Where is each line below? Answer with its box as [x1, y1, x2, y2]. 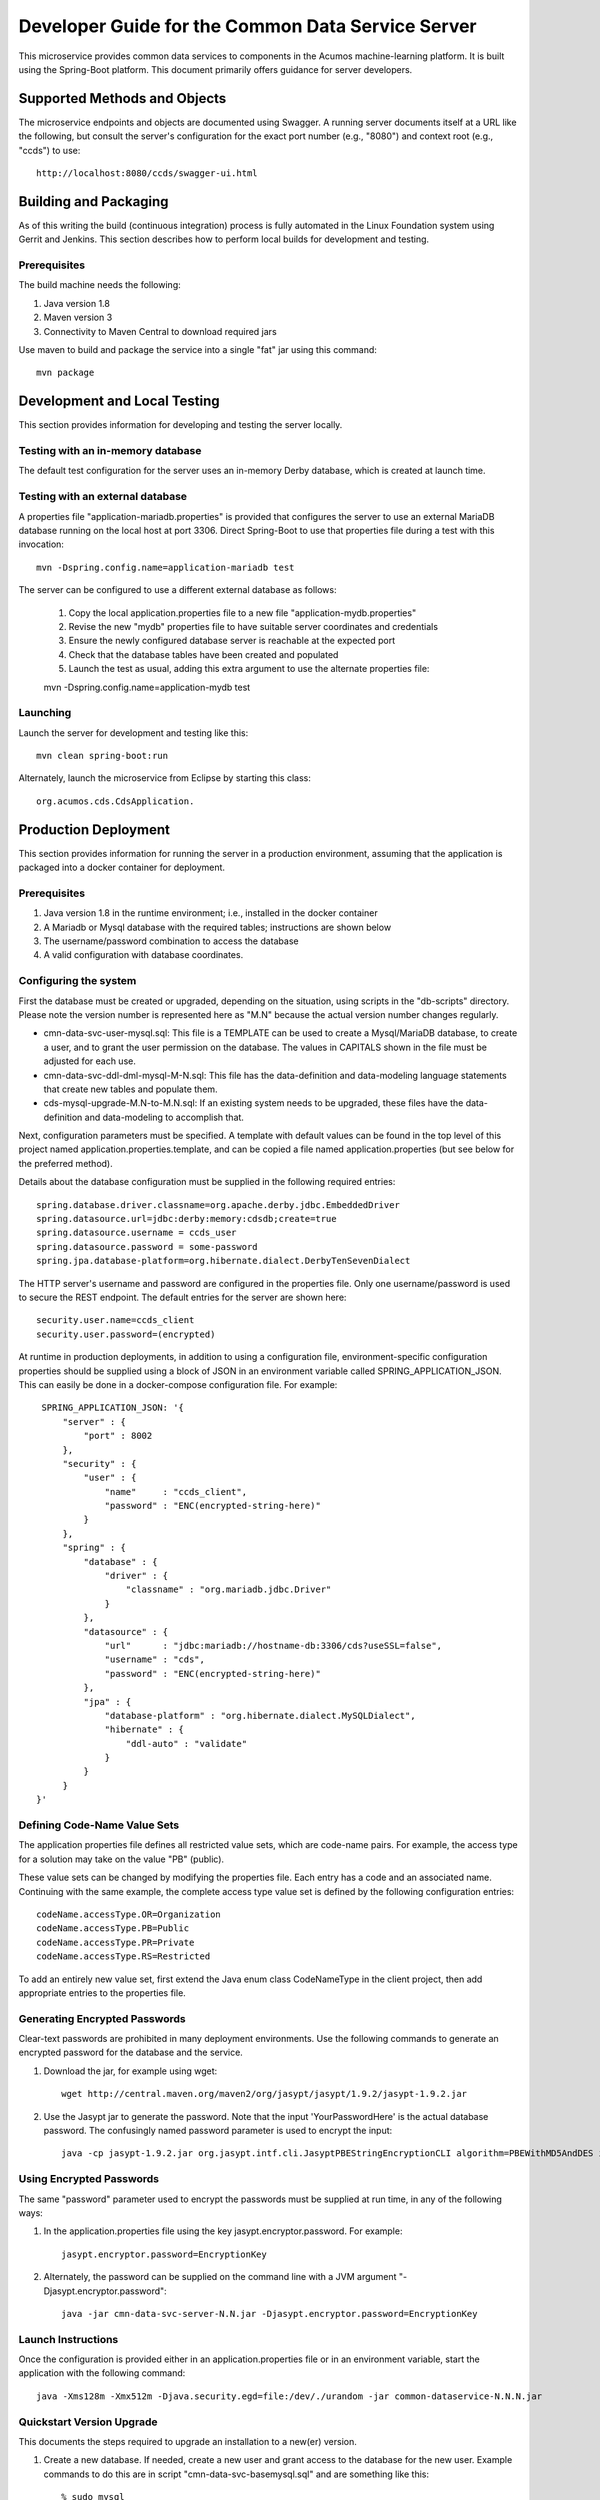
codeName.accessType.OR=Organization [36, 1908, 222, 1920]
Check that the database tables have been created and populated [68, 648, 339, 660]
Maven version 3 [43, 311, 113, 324]
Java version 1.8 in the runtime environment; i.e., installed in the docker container [43, 907, 379, 919]
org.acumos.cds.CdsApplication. [36, 795, 195, 807]
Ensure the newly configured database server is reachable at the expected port [68, 635, 395, 647]
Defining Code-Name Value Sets [18, 1818, 180, 1832]
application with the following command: [18, 2367, 186, 2379]
